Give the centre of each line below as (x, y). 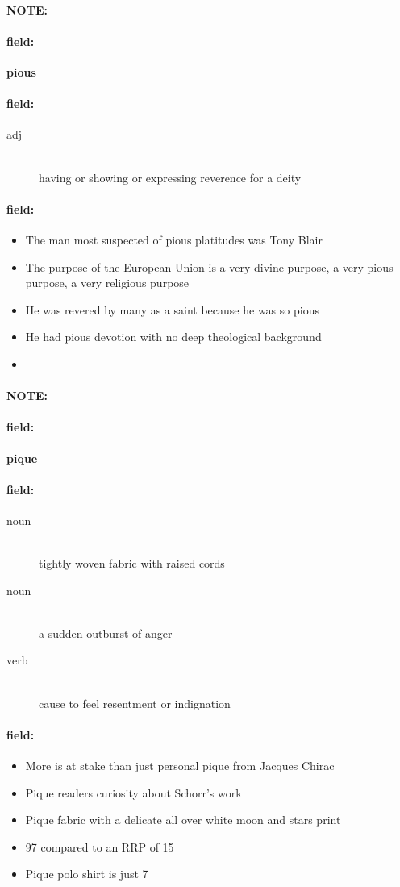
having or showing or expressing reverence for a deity (170, 177)
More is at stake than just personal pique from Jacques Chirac (180, 766)
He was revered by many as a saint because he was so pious (172, 309)
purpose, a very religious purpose (107, 283)
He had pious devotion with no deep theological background (173, 337)
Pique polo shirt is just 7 (87, 874)
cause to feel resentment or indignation (135, 703)
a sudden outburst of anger (106, 633)
